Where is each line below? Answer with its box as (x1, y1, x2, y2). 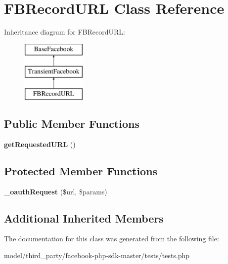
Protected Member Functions (4, 163, 158, 178)
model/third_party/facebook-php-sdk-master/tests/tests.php (4, 250, 190, 261)
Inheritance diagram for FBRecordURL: (4, 27, 125, 37)
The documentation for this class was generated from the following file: (4, 233, 219, 244)
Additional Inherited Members (4, 210, 164, 226)
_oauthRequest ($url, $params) (4, 186, 107, 196)
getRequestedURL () (4, 139, 76, 149)
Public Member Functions (4, 116, 139, 131)
